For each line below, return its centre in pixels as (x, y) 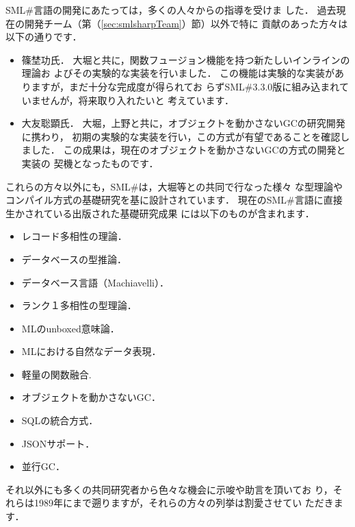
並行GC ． (43, 466)
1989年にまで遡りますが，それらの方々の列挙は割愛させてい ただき (184, 503)
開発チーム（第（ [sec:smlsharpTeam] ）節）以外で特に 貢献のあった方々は (186, 23)
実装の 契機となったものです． (90, 163)
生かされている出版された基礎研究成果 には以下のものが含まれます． (160, 213)
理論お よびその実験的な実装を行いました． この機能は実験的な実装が (178, 73)
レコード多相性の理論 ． (74, 236)
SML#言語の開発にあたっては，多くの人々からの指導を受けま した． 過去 (171, 10)
